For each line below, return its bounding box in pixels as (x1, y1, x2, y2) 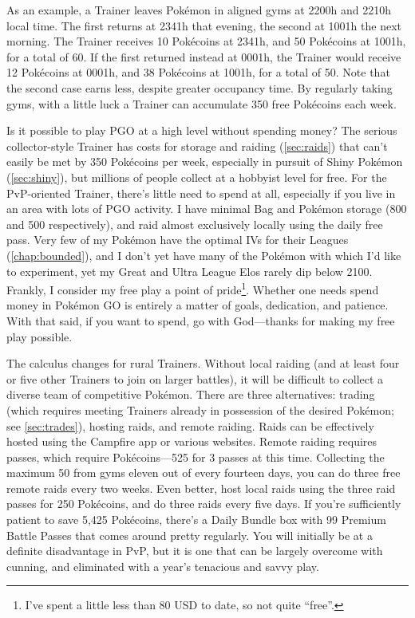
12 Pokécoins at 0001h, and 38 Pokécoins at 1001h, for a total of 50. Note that (6, 64, 390, 81)
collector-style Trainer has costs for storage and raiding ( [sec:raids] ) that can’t (6, 137, 388, 154)
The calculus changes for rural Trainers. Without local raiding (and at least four (6, 355, 400, 372)
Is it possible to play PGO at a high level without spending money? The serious (6, 122, 397, 139)
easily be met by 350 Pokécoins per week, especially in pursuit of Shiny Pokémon (6, 153, 403, 170)
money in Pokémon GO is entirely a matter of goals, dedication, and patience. (6, 297, 389, 313)
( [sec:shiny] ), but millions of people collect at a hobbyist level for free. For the (6, 168, 387, 185)
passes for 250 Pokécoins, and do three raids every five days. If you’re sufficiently (6, 495, 401, 512)
